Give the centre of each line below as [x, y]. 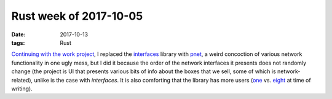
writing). [22, 89]
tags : [18, 42]
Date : [18, 34]
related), [22, 80]
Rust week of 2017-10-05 [77, 16]
